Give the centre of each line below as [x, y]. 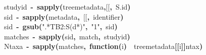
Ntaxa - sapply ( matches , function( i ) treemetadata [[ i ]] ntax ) [104, 46]
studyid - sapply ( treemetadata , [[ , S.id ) [67, 7]
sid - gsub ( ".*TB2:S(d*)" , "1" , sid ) [61, 26]
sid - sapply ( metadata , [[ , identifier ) [64, 16]
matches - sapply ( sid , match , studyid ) [67, 36]
